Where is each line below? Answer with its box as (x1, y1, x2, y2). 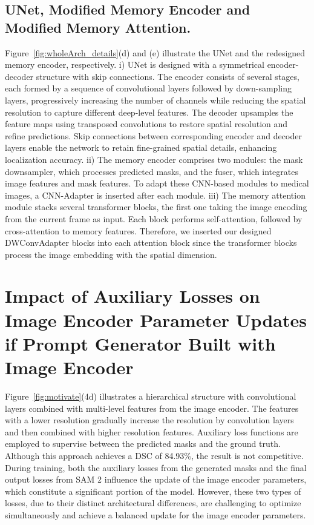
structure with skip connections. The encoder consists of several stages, (36, 70, 299, 82)
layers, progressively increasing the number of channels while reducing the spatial (5, 93, 306, 106)
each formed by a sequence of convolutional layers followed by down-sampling (5, 82, 292, 94)
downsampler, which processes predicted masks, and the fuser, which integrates (5, 165, 298, 177)
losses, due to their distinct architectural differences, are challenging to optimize (5, 497, 301, 509)
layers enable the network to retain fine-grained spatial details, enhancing (5, 141, 277, 154)
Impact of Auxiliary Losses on (5, 283, 260, 308)
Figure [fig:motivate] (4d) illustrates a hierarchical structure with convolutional (5, 389, 296, 402)
